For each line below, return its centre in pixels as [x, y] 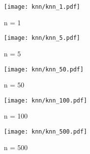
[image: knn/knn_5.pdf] [42, 38]
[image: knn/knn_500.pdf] [45, 132]
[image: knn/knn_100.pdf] [45, 100]
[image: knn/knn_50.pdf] [44, 69]
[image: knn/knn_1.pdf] [42, 7]
